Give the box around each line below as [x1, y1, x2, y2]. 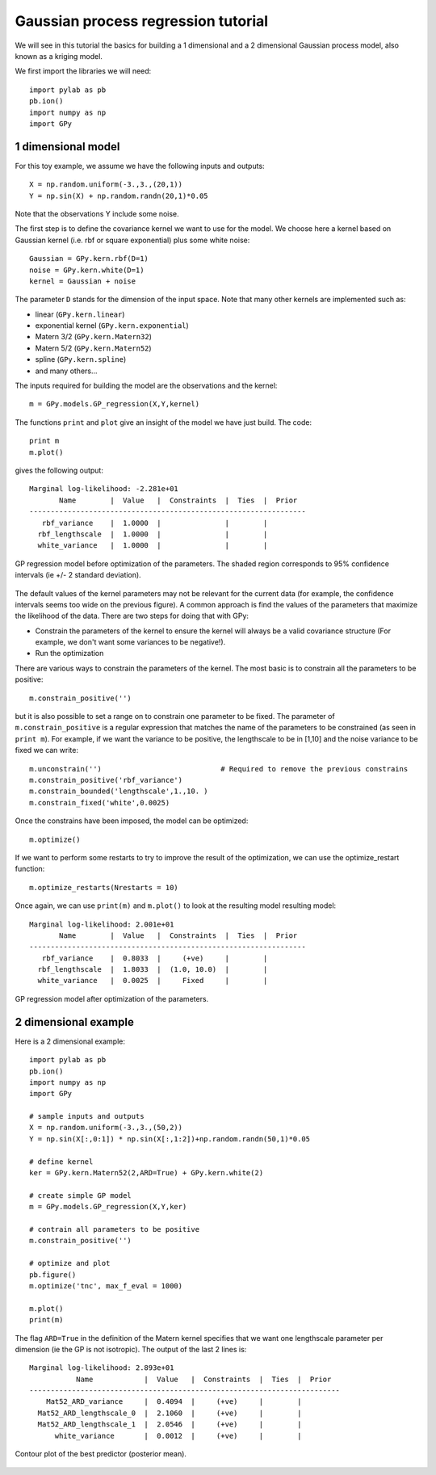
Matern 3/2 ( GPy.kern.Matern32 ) [35, 332, 153, 342]
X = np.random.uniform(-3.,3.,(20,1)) [29, 180, 183, 189]
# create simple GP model [29, 1191, 132, 1200]
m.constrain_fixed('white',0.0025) [29, 798, 170, 807]
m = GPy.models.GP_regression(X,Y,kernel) [29, 400, 200, 409]
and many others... [35, 366, 98, 376]
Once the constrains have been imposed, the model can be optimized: [15, 816, 249, 826]
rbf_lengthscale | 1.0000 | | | [37, 529, 268, 539]
